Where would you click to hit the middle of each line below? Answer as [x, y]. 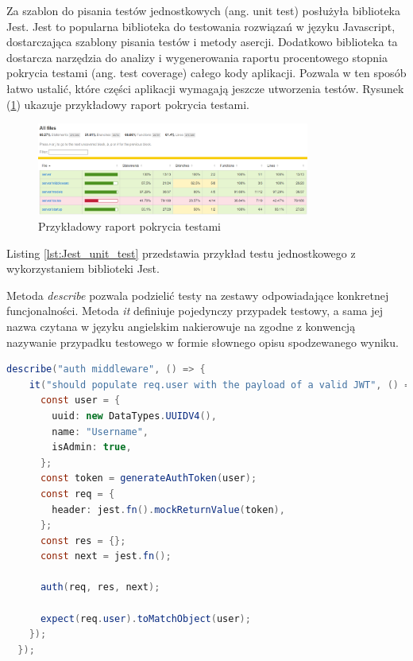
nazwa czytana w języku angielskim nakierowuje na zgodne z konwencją [181, 326]
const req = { [77, 494]
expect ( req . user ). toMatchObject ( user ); [145, 618]
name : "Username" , [100, 432]
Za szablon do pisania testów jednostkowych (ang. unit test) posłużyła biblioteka [203, 10]
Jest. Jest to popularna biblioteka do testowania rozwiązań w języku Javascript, [201, 26]
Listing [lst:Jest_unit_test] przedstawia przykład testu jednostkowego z [181, 253]
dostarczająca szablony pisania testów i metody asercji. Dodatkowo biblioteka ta [202, 42]
